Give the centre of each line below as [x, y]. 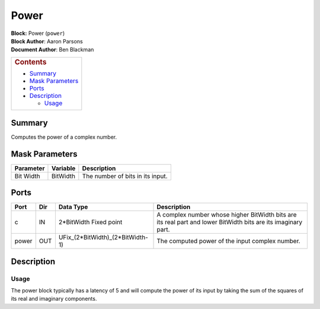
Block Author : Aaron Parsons [47, 41]
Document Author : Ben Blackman [52, 50]
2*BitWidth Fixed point [90, 222]
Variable [63, 168]
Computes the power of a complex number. [64, 137]
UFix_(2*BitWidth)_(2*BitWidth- [103, 237]
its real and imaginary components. [54, 299]
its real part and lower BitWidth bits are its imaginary [229, 222]
